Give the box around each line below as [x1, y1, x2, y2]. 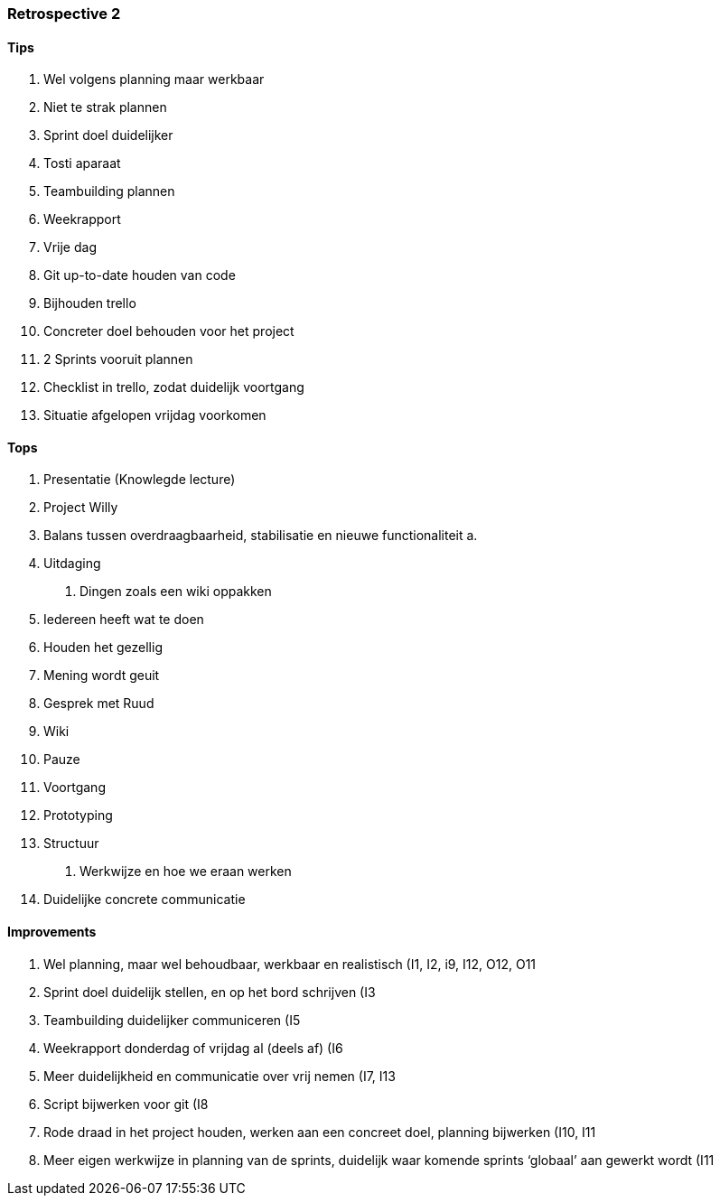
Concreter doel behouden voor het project [43, 323, 295, 340]
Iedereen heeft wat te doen [43, 611, 204, 628]
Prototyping [43, 807, 113, 824]
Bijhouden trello [43, 295, 136, 312]
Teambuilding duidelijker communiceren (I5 [43, 1012, 301, 1028]
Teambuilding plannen [43, 183, 175, 200]
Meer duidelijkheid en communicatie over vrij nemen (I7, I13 [43, 1068, 396, 1084]
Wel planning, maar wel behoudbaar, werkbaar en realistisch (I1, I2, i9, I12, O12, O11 [43, 956, 537, 972]
